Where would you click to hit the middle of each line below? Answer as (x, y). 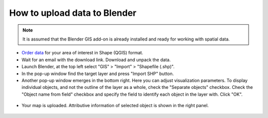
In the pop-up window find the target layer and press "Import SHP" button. (98, 74)
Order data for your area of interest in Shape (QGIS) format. (82, 53)
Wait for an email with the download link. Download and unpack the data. (96, 60)
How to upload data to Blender (73, 13)
